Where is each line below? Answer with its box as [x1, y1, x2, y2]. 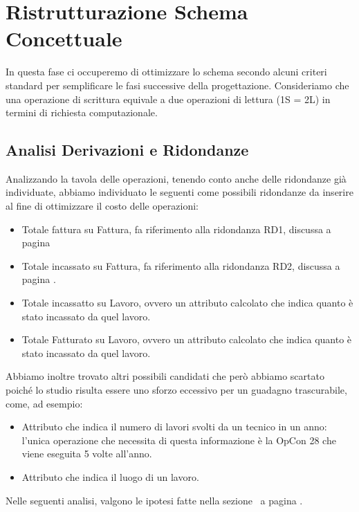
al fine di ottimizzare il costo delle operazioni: [6, 199, 199, 213]
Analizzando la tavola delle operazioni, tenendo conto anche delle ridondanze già [6, 171, 347, 185]
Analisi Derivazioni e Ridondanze [6, 139, 249, 161]
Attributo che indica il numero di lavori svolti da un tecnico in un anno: [21, 419, 327, 434]
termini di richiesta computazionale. [6, 105, 158, 120]
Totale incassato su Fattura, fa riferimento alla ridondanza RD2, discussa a [21, 258, 340, 273]
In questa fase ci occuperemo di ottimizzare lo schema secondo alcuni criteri [6, 64, 327, 79]
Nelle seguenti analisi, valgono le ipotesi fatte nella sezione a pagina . [6, 493, 303, 507]
